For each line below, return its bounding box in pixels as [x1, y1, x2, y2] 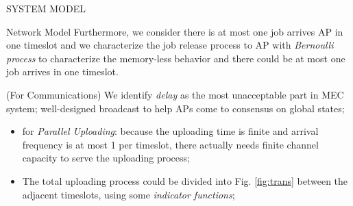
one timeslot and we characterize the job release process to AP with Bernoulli [6, 38, 334, 52]
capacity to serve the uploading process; [22, 151, 190, 165]
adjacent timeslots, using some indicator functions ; [22, 187, 235, 201]
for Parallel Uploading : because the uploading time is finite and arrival [22, 124, 319, 138]
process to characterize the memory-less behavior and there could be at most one [6, 51, 345, 65]
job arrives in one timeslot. [6, 64, 119, 79]
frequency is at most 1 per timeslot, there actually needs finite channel [22, 137, 319, 151]
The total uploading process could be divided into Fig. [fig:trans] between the [22, 173, 348, 188]
